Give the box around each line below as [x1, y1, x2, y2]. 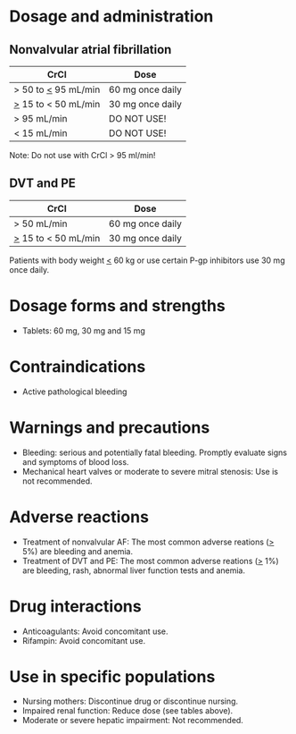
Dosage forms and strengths [9, 296, 226, 316]
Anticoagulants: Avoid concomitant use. [21, 626, 169, 637]
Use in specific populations [9, 666, 216, 687]
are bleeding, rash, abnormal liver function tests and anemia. [21, 565, 245, 576]
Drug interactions [9, 596, 142, 616]
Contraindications [9, 356, 146, 376]
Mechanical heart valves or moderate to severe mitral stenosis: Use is [21, 466, 279, 477]
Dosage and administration [9, 6, 214, 27]
